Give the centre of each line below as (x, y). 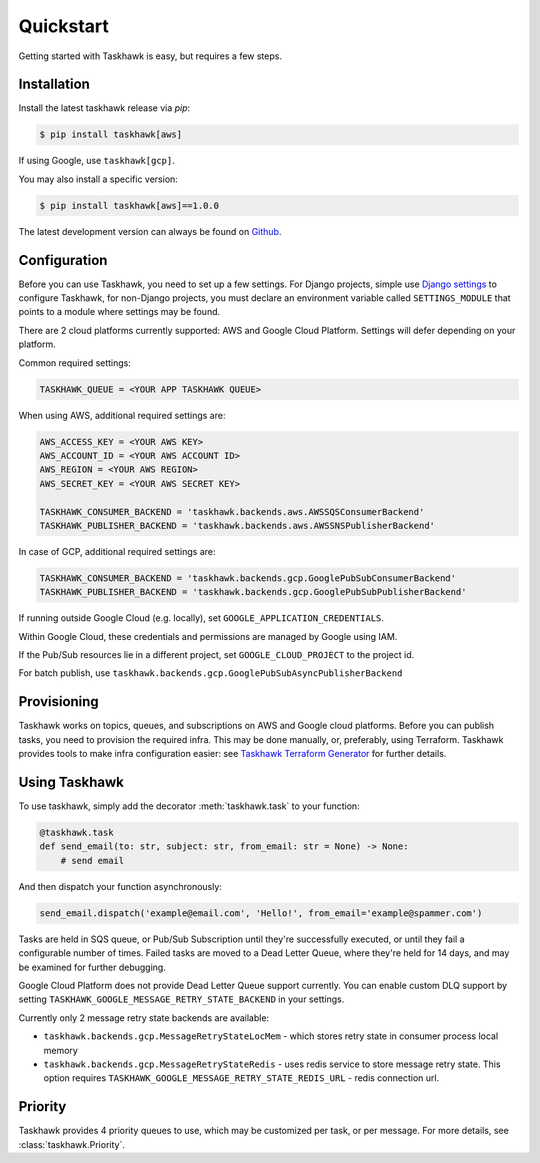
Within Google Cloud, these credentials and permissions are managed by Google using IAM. (208, 636)
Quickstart (64, 26)
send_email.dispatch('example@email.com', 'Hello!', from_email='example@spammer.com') (261, 913)
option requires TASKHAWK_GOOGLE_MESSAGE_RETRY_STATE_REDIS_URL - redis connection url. (241, 1078)
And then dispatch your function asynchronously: (120, 886)
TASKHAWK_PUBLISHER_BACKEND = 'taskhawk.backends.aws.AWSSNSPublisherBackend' (237, 525)
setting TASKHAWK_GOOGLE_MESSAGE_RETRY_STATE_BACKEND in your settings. (181, 999)
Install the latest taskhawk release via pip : (104, 108)
